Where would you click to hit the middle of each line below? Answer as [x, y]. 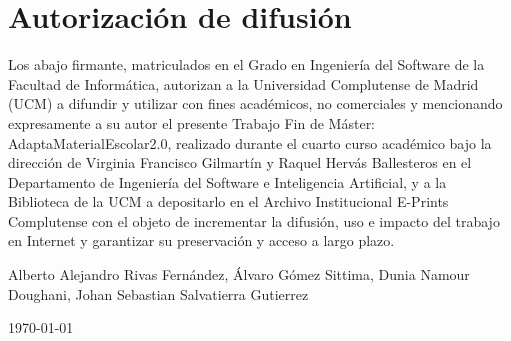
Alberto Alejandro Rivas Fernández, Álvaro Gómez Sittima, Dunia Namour [239, 274]
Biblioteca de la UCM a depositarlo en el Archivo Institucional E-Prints [228, 201]
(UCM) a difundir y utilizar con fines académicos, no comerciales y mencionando [255, 103]
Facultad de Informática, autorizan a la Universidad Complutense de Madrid [243, 83]
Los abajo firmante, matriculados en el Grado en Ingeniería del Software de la [246, 64]
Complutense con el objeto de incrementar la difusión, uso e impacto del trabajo [254, 220]
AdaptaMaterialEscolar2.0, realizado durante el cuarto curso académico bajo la [250, 142]
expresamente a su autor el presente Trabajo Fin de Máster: [192, 122]
